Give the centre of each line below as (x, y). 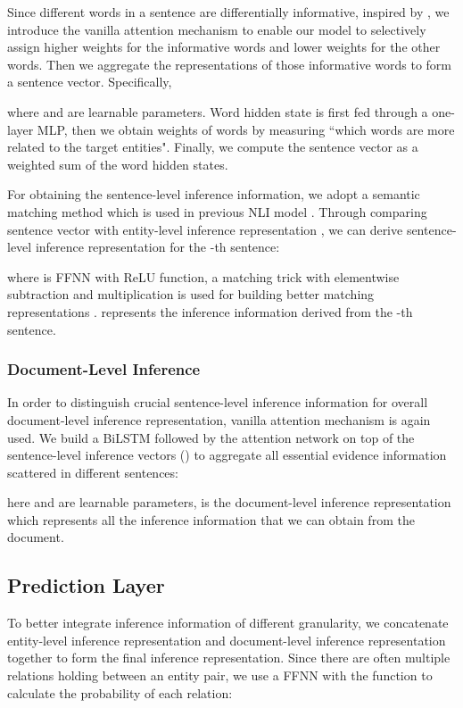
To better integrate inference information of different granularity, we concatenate (228, 623)
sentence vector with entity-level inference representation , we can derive (205, 229)
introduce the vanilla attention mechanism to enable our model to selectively (217, 29)
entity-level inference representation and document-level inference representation (227, 640)
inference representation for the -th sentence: (157, 247)
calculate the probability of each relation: (120, 692)
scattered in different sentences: (93, 472)
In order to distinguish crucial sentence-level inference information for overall (218, 402)
